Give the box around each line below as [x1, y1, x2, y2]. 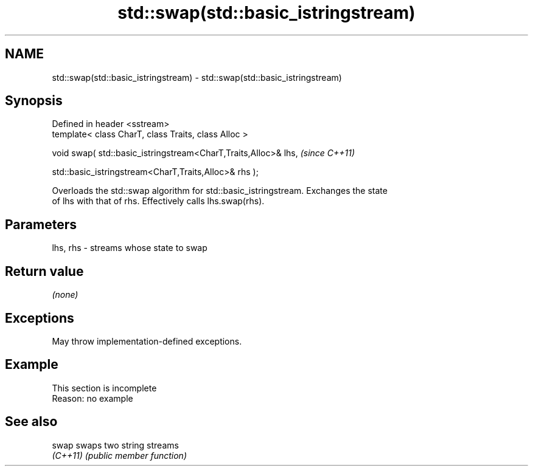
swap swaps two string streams [52, 439, 179, 450]
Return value [5, 263, 84, 279]
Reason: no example [52, 393, 133, 404]
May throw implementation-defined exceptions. [52, 335, 242, 346]
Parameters [5, 216, 77, 232]
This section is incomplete [52, 382, 157, 393]
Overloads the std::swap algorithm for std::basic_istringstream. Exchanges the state [52, 185, 388, 196]
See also [5, 414, 58, 430]
